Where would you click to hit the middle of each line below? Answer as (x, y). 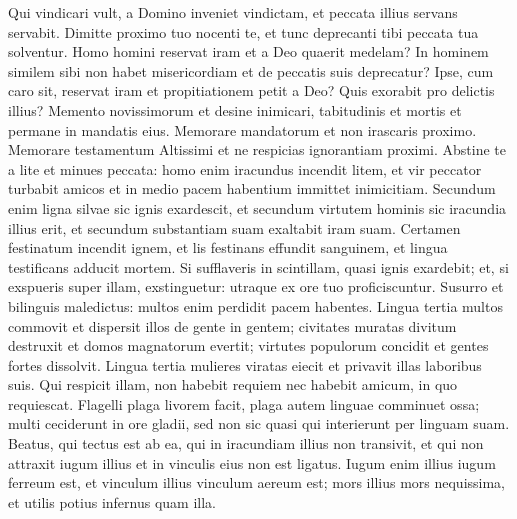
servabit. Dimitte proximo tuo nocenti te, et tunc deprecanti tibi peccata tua (243, 31)
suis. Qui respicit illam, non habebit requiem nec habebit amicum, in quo (233, 384)
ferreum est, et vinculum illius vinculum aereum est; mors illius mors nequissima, (257, 482)
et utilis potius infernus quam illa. (112, 501)
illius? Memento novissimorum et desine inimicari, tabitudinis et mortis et (235, 109)
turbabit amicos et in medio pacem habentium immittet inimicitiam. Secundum (252, 188)
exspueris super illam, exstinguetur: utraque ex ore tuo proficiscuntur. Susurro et (256, 286)
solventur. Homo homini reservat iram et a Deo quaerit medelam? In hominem (248, 51)
